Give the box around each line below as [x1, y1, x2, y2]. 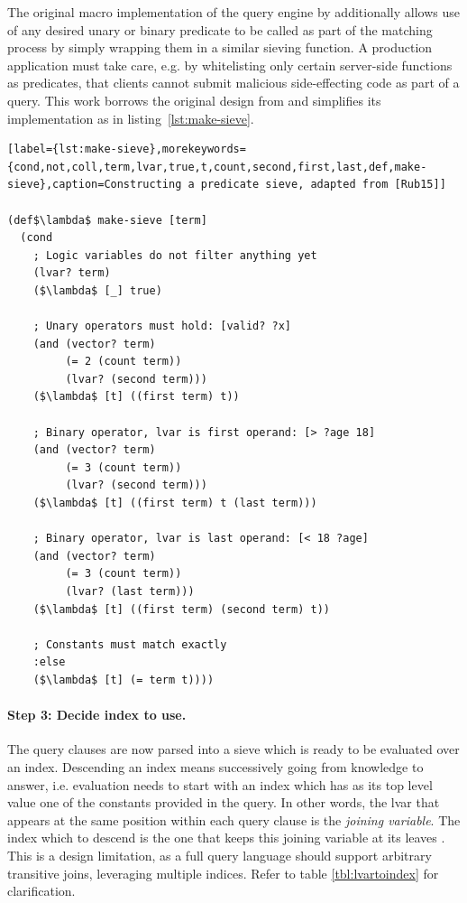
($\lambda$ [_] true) [32, 284, 162, 297]
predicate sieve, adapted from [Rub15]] [200, 178, 446, 191]
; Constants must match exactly [32, 638, 227, 651]
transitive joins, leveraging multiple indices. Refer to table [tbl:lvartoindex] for [7, 863, 439, 882]
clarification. [7, 881, 76, 900]
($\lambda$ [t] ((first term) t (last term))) [32, 497, 317, 510]
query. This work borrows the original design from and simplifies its [7, 90, 381, 109]
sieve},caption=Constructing [7, 178, 182, 191]
